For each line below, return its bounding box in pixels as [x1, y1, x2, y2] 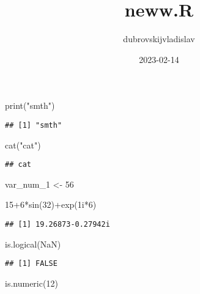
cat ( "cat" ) [5, 138, 41, 151]
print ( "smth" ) [5, 99, 55, 112]
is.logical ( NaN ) [5, 237, 61, 250]
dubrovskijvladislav [123, 32, 195, 45]
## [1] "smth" [5, 120, 62, 130]
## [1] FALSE [5, 259, 57, 268]
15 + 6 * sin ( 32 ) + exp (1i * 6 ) [5, 198, 97, 211]
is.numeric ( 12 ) [5, 276, 58, 289]
